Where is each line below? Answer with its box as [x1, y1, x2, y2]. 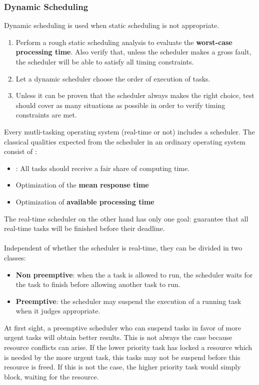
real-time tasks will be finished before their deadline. [4, 223, 165, 233]
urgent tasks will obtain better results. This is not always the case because [4, 332, 232, 342]
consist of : [4, 146, 37, 156]
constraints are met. [15, 109, 77, 120]
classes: [4, 252, 26, 262]
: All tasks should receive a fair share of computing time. [15, 162, 190, 173]
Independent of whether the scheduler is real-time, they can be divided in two [4, 242, 242, 253]
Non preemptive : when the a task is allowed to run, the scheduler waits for [15, 269, 253, 279]
